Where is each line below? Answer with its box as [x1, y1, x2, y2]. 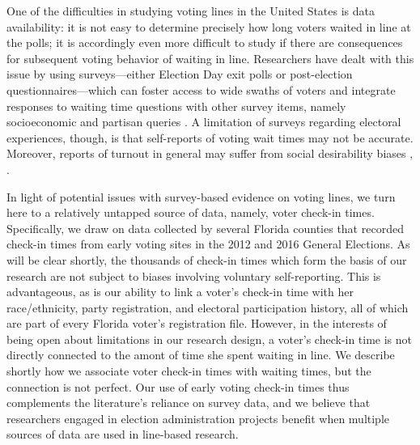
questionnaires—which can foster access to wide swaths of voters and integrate [6, 81, 396, 98]
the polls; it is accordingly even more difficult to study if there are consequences [6, 34, 403, 51]
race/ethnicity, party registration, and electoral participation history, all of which [6, 299, 409, 316]
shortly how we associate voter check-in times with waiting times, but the [6, 362, 371, 379]
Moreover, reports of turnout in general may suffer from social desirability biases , [6, 145, 414, 162]
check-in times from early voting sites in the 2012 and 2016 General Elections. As [6, 235, 410, 252]
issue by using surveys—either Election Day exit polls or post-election [6, 66, 353, 83]
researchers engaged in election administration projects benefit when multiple [6, 409, 390, 426]
